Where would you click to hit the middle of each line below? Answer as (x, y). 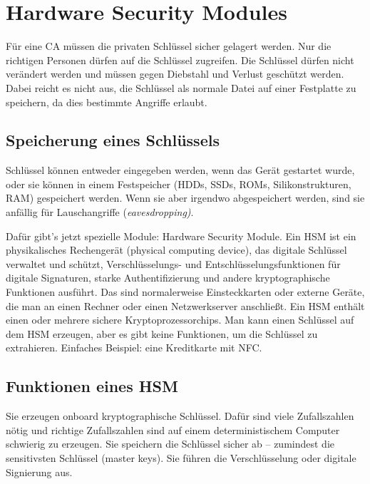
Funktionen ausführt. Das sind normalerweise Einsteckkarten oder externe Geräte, (185, 292)
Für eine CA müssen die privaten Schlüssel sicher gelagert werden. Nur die (169, 46)
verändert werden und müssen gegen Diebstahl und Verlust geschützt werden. (175, 74)
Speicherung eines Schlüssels (113, 140)
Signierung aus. (39, 472)
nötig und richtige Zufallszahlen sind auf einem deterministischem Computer (173, 429)
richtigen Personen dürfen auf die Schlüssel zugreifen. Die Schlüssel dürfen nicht (180, 60)
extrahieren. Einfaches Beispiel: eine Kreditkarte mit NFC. (134, 347)
